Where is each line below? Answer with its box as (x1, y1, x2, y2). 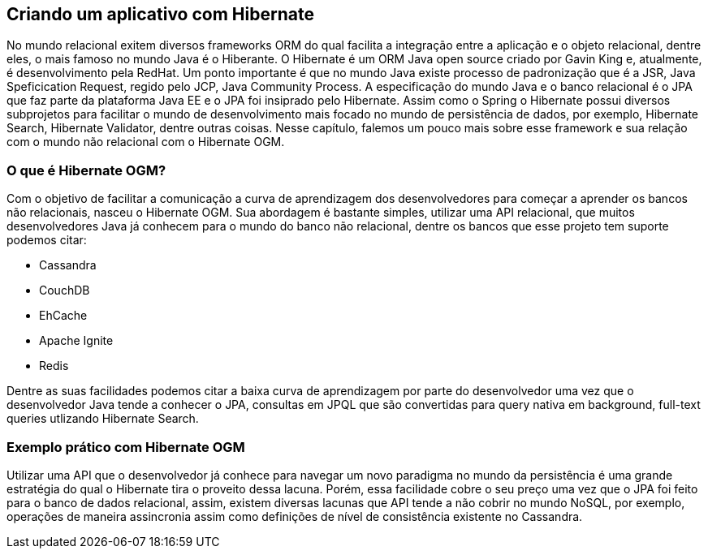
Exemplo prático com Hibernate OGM (6, 438, 245, 455)
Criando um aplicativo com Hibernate (6, 4, 314, 24)
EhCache (39, 308, 88, 323)
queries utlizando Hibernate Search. (6, 411, 199, 426)
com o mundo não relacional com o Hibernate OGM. (6, 135, 285, 149)
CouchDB (39, 283, 90, 298)
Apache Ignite (39, 333, 114, 348)
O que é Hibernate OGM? (6, 161, 166, 179)
